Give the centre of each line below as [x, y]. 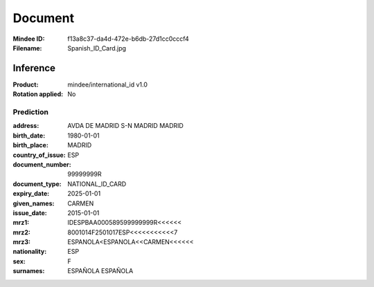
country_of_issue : [39, 155]
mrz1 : [21, 223]
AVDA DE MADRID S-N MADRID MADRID [125, 126]
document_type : [37, 184]
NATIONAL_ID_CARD [97, 184]
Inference [34, 68]
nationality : [30, 252]
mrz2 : [22, 232]
